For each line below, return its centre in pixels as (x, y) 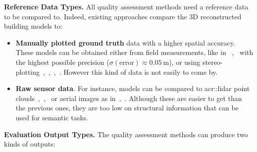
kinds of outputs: (30, 144)
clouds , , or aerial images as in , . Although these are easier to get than (129, 98)
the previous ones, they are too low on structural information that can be (127, 108)
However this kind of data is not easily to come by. (141, 72)
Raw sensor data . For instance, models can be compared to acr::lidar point (133, 88)
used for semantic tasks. (52, 117)
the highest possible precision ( (62, 62)
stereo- (212, 62)
